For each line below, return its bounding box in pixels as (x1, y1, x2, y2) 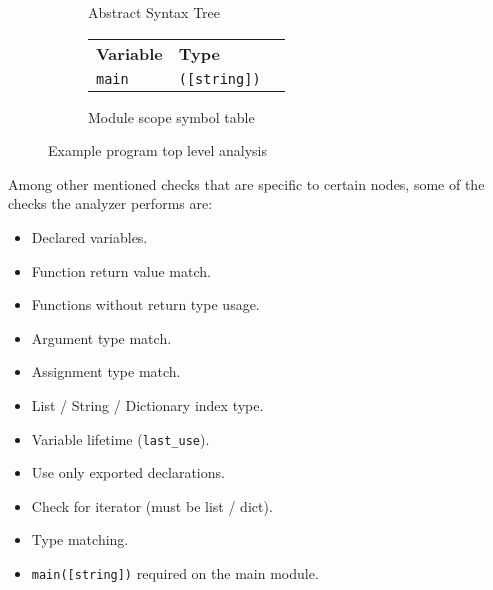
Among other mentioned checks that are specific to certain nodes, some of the (8, 173, 485, 194)
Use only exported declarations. (31, 462, 225, 483)
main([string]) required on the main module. (31, 562, 319, 583)
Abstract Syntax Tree (88, 2, 220, 22)
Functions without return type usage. (31, 294, 260, 315)
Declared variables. (31, 226, 148, 247)
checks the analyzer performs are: (8, 193, 213, 214)
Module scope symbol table (88, 106, 255, 127)
